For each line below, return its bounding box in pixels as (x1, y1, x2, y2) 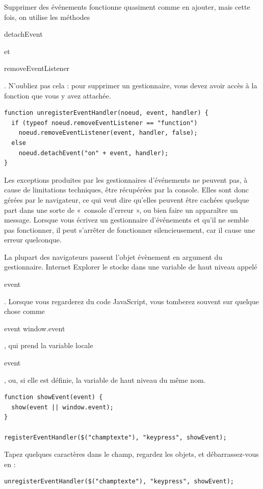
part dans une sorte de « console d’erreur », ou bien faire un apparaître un (4, 204, 238, 215)
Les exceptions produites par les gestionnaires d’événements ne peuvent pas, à (4, 174, 248, 185)
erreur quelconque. (4, 234, 62, 245)
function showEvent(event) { (4, 394, 103, 401)
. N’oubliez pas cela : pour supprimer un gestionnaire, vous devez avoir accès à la (4, 80, 257, 90)
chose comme (4, 306, 45, 316)
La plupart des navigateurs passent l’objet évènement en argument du (4, 251, 223, 262)
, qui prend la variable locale (4, 340, 93, 351)
